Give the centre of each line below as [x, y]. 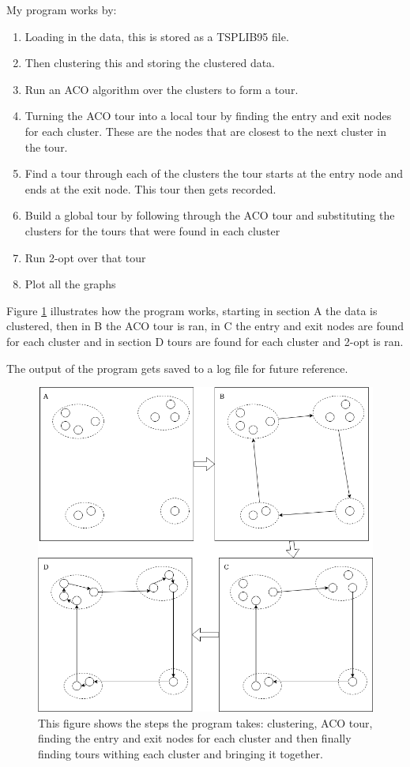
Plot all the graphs [70, 284]
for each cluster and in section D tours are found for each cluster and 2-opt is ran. [205, 341]
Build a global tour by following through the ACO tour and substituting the [210, 215]
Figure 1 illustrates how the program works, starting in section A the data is [192, 310]
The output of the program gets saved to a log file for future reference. [177, 368]
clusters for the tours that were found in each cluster [152, 230]
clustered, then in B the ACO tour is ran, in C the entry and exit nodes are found [205, 326]
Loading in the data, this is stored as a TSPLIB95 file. [157, 36]
